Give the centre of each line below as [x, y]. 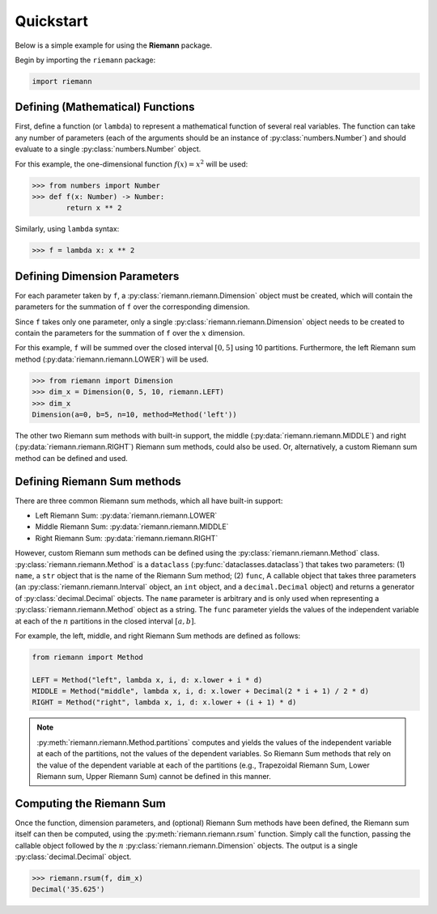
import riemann [62, 81]
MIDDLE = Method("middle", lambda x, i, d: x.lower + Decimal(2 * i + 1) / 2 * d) [201, 691]
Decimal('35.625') [68, 889]
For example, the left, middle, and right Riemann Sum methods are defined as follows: [158, 636]
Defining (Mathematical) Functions [105, 107]
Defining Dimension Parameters [97, 276]
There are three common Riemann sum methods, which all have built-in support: [149, 501]
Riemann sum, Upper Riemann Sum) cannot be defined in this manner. [154, 776]
